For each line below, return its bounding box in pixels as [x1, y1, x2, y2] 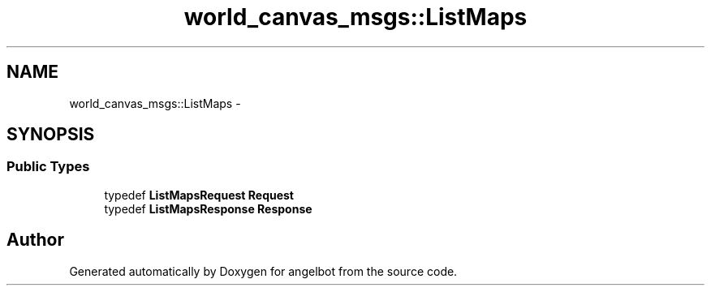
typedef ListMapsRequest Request [104, 187, 294, 202]
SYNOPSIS [6, 124, 95, 145]
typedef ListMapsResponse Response [104, 201, 312, 216]
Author [6, 230, 64, 251]
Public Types [6, 158, 90, 175]
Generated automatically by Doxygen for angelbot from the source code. [69, 264, 458, 278]
